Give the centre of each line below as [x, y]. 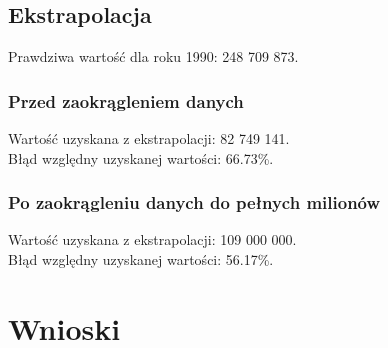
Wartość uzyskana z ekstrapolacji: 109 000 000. [152, 239]
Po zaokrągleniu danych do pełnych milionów [194, 202]
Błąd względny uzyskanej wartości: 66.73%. [141, 157]
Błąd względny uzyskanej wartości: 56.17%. [141, 259]
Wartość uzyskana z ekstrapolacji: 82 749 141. [149, 138]
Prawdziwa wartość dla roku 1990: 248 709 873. [153, 56]
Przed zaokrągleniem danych [126, 100]
